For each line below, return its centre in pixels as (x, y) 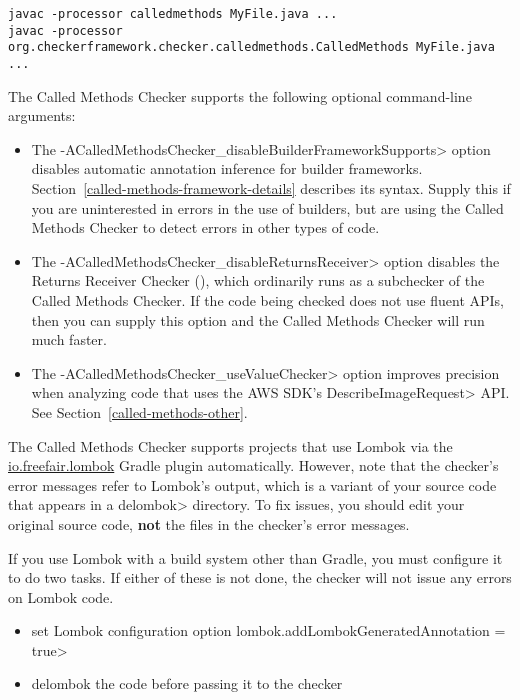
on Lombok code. (61, 596)
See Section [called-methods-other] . (139, 411)
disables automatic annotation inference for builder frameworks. (227, 168)
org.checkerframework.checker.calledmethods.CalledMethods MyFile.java (251, 47)
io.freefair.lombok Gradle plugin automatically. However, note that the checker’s (253, 465)
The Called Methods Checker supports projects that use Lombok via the (230, 445)
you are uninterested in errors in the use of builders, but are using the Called (267, 207)
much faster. (69, 339)
